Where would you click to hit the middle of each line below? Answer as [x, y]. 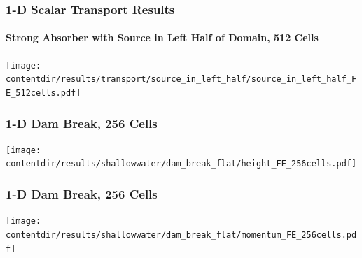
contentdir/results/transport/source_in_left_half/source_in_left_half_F [181, 79]
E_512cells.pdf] [43, 93]
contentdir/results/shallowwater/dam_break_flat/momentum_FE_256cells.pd [181, 235]
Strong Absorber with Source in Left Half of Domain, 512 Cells [162, 37]
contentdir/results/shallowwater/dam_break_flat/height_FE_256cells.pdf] [181, 164]
